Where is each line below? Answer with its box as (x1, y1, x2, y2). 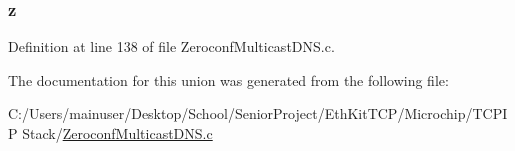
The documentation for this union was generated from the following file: (8, 69, 449, 90)
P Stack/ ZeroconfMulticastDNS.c (8, 123, 213, 143)
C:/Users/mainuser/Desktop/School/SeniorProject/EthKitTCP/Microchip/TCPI (8, 103, 508, 124)
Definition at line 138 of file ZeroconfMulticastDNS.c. (8, 36, 335, 57)
